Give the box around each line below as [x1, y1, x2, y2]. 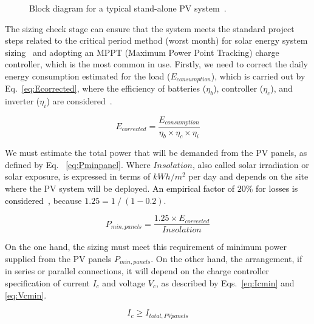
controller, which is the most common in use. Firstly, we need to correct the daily [5, 58, 308, 70]
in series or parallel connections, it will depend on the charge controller [5, 265, 269, 277]
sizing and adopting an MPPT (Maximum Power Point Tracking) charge [5, 46, 279, 58]
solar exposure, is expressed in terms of [5, 170, 151, 183]
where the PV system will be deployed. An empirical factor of [5, 182, 235, 195]
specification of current [5, 276, 90, 289]
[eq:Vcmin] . [5, 288, 47, 301]
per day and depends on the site [188, 170, 309, 183]
